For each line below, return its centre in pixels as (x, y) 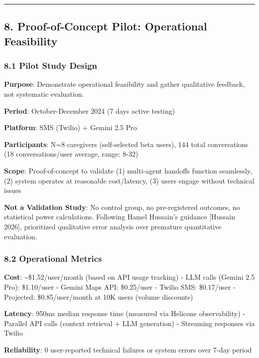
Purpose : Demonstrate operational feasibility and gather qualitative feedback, (125, 84)
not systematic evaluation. (44, 93)
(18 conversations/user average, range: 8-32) (71, 154)
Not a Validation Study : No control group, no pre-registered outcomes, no (122, 207)
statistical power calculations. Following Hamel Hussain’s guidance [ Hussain (120, 217)
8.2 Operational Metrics (53, 259)
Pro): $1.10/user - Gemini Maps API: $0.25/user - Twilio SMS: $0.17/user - (120, 286)
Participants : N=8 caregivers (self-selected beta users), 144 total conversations (126, 144)
